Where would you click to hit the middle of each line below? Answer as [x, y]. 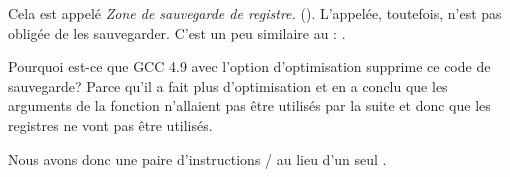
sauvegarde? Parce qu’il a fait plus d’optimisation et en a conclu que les [228, 85]
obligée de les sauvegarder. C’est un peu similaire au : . [177, 32]
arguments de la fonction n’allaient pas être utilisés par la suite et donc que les [249, 105]
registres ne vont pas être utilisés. [110, 124]
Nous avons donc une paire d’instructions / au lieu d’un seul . [197, 158]
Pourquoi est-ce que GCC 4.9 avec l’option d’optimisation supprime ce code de [249, 66]
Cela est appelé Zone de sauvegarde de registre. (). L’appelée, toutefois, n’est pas [255, 13]
